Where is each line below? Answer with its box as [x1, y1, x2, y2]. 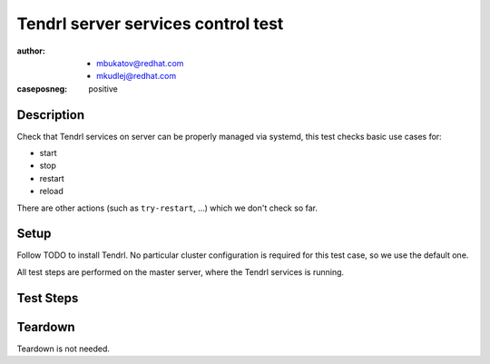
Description [16, 107, 85, 123]
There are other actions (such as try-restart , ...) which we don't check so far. [16, 202, 318, 213]
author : [16, 45, 45, 56]
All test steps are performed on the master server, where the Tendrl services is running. [16, 266, 345, 277]
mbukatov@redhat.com [96, 57, 184, 68]
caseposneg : [16, 83, 68, 94]
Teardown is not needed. [16, 343, 111, 354]
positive [88, 83, 118, 94]
